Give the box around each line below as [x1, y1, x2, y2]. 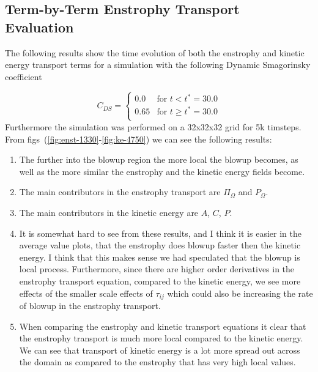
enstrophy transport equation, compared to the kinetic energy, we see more [19, 274, 301, 287]
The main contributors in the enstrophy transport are [19, 185, 221, 198]
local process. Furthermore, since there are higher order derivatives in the [19, 262, 295, 275]
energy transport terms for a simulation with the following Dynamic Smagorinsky [5, 58, 311, 71]
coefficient [5, 70, 42, 83]
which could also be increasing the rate [167, 286, 313, 299]
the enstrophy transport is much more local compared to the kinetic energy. [19, 332, 303, 344]
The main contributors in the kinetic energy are [19, 206, 199, 218]
